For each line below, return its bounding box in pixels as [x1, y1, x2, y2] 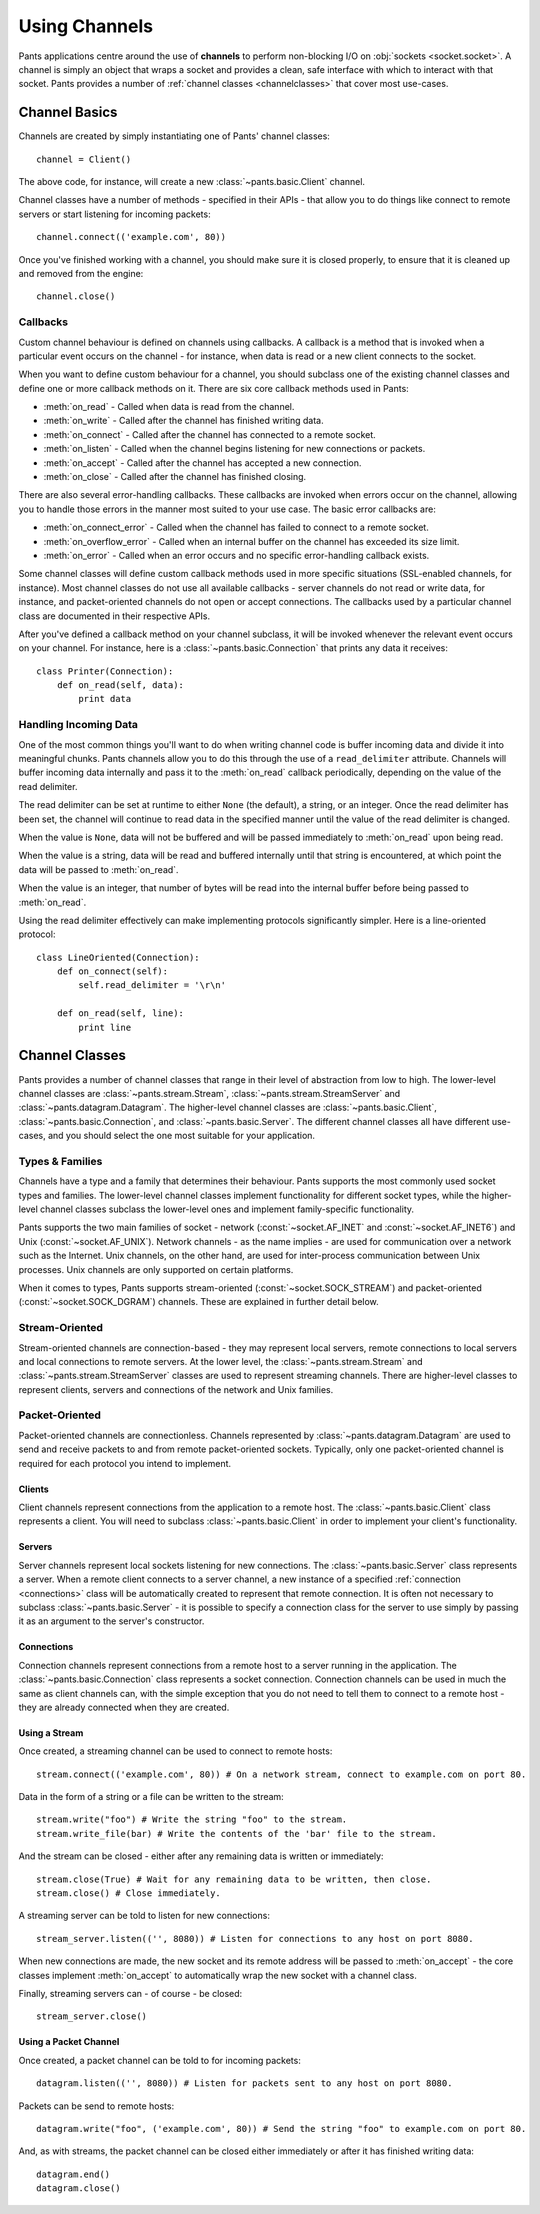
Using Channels [18, 15, 154, 37]
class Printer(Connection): [36, 665, 174, 677]
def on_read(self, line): [56, 1008, 185, 1019]
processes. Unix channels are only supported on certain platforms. [18, 1263, 294, 1275]
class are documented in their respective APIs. [18, 610, 211, 622]
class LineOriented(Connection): [36, 951, 200, 963]
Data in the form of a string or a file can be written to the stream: [18, 1791, 284, 1803]
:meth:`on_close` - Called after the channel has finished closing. [43, 471, 307, 483]
